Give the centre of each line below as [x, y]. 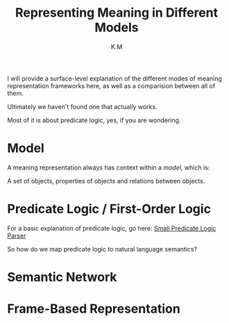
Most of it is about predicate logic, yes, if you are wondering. [94, 120]
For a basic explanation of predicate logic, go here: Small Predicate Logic [112, 228]
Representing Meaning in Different [117, 13]
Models [117, 27]
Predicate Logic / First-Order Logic [109, 209]
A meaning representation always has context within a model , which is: [109, 167]
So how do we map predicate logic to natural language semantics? [102, 249]
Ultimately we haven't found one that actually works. [82, 106]
